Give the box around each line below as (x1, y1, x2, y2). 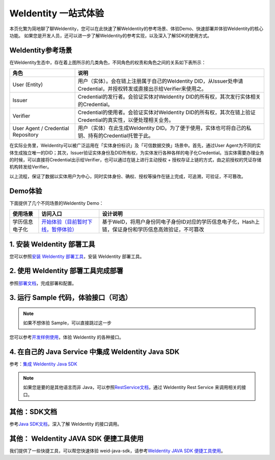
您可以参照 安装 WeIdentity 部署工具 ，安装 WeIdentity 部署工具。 (9, 253, 145, 259)
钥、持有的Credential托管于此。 (77, 132, 154, 139)
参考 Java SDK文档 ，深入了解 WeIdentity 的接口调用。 (9, 421, 122, 427)
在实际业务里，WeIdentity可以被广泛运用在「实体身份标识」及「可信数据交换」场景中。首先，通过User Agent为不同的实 (9, 142, 261, 149)
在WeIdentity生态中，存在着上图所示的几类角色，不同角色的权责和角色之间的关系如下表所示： (9, 59, 206, 65)
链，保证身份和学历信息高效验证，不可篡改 (102, 226, 204, 233)
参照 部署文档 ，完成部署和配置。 (9, 280, 76, 286)
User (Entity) (12, 81, 43, 88)
